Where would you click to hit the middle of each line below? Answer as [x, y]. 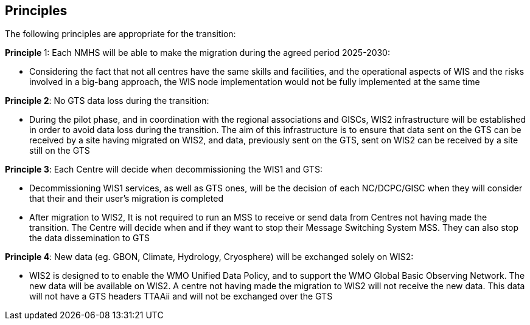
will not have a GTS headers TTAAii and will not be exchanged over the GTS [181, 296]
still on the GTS [60, 151]
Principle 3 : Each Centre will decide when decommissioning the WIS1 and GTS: [164, 169]
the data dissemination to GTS [89, 238]
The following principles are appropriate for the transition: [120, 34]
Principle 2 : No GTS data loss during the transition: [107, 101]
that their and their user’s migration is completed [126, 199]
